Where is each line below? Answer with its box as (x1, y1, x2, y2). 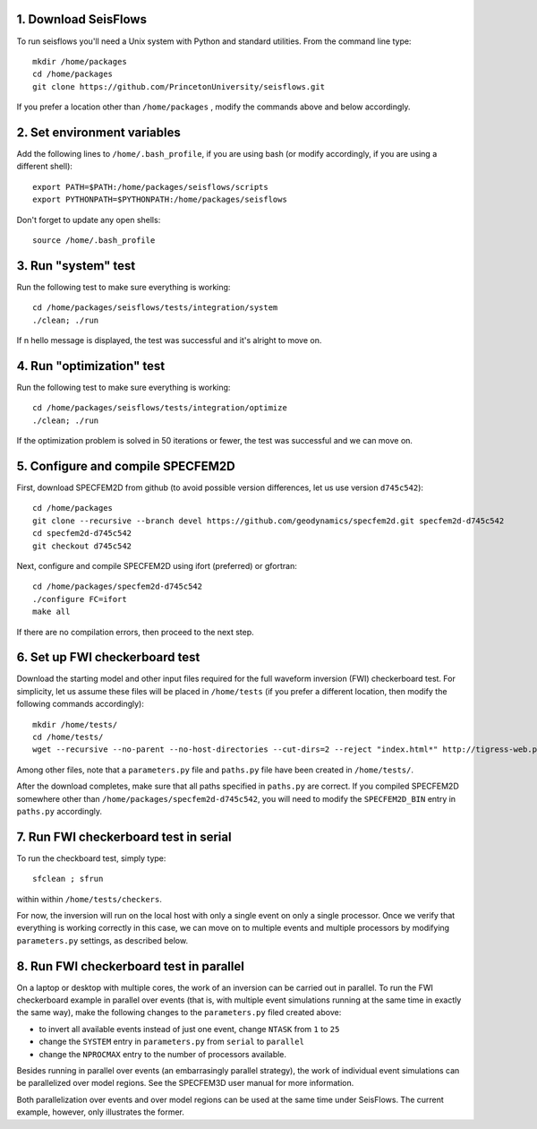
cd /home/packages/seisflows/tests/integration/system (32, 303, 278, 313)
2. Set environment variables (16, 125, 181, 140)
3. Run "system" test (16, 258, 136, 273)
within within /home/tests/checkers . (16, 893, 163, 904)
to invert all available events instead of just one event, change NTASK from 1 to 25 (38, 1023, 340, 1034)
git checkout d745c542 (32, 540, 132, 551)
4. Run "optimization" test (16, 358, 166, 374)
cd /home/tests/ (32, 731, 104, 742)
